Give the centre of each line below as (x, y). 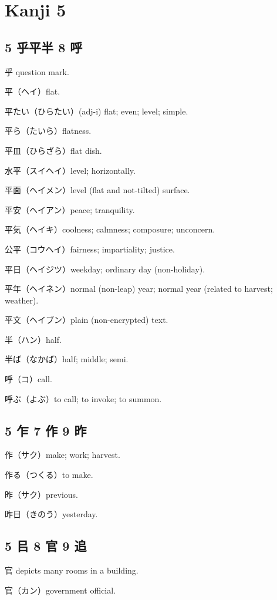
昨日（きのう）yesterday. (51, 514)
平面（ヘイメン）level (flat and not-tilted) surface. (97, 190)
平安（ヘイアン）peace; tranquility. (70, 209)
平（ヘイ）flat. (33, 91)
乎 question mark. (37, 71)
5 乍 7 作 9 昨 (46, 430)
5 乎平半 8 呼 (44, 47)
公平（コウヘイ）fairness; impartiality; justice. (90, 249)
